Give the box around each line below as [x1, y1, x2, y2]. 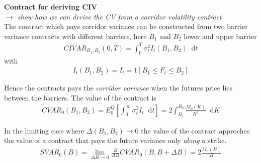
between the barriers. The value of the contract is [4, 92, 156, 102]
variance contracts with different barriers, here [4, 30, 147, 41]
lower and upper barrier [184, 30, 257, 41]
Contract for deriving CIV [4, 1, 98, 11]
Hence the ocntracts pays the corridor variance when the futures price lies [4, 82, 233, 93]
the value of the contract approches [141, 125, 250, 135]
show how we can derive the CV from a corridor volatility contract [17, 11, 222, 21]
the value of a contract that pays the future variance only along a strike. [4, 135, 227, 145]
